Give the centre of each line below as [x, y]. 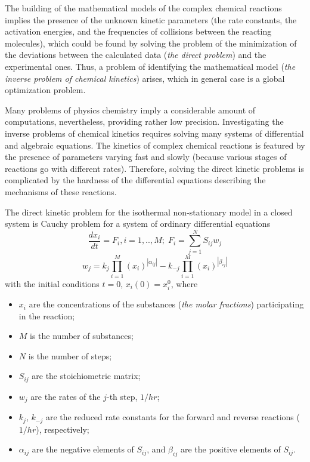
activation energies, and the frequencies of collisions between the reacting [138, 31]
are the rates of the [66, 396]
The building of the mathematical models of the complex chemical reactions [143, 8]
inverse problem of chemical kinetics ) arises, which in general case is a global [145, 78]
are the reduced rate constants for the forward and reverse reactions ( [173, 417]
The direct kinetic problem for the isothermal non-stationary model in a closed [149, 212]
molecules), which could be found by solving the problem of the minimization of [151, 43]
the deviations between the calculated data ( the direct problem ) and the [136, 55]
